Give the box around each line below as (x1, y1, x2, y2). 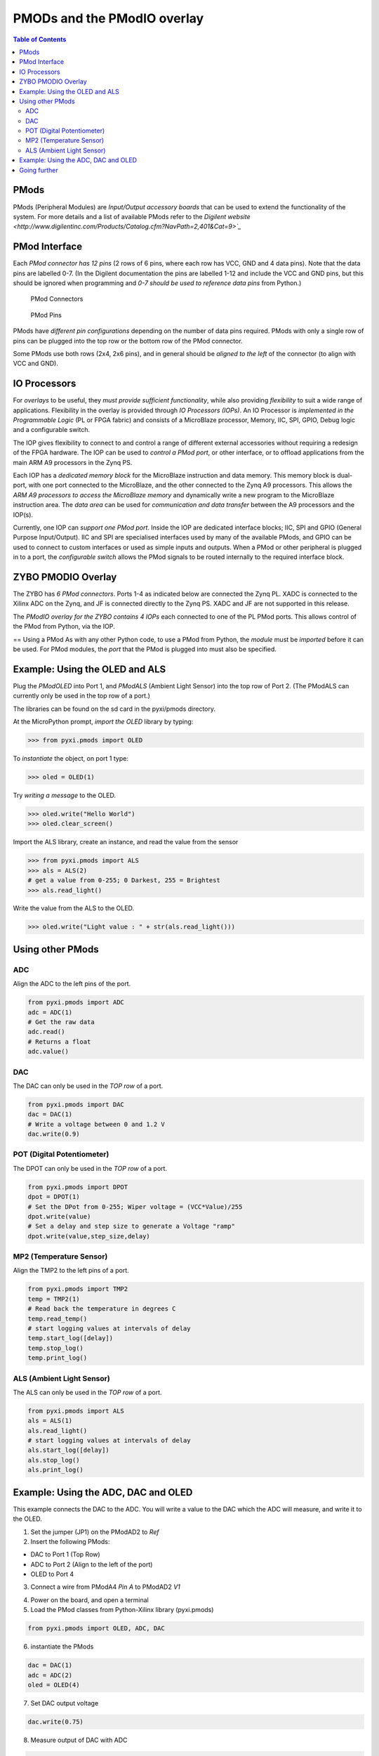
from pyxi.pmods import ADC (27, 998, 124, 1007)
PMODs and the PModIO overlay (13, 11, 204, 26)
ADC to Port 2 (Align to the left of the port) (30, 1560, 153, 1568)
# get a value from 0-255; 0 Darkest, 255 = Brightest (27, 877, 220, 884)
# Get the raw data (27, 1018, 95, 1026)
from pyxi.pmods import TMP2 (27, 1285, 128, 1293)
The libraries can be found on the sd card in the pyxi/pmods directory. (13, 705, 216, 713)
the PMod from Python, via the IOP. (13, 622, 115, 631)
